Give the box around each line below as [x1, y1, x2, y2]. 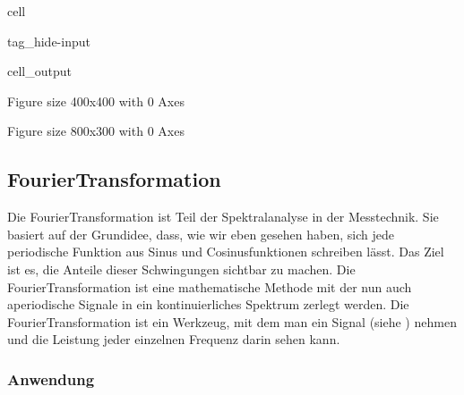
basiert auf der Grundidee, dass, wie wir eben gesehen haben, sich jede [7, 224, 394, 243]
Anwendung [7, 367, 95, 390]
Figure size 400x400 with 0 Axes [7, 91, 185, 110]
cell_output [7, 62, 72, 80]
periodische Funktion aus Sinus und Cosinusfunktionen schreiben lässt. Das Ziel [7, 242, 444, 261]
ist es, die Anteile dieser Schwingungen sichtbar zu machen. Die [7, 259, 356, 278]
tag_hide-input [7, 31, 90, 50]
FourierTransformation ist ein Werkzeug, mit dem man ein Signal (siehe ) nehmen [7, 312, 457, 331]
